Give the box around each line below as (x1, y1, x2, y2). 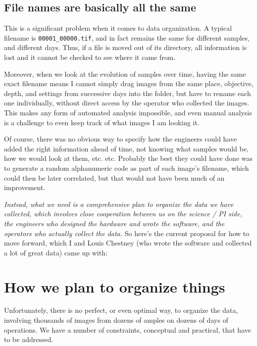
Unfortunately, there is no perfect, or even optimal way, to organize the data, (4, 305, 238, 315)
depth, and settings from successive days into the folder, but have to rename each (4, 88, 251, 98)
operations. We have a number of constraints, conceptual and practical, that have (4, 324, 251, 335)
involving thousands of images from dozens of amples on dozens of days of (4, 315, 228, 325)
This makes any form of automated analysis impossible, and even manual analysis (4, 107, 252, 118)
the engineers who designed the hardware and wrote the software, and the (4, 218, 225, 228)
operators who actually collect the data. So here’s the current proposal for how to (4, 228, 250, 238)
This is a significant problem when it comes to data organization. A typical (4, 23, 232, 33)
